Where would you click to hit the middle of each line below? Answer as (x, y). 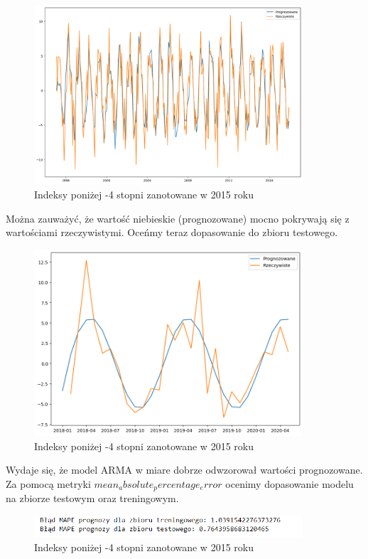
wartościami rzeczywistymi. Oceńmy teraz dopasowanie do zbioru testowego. (172, 232)
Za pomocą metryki (48, 483)
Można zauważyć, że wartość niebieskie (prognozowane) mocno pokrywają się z (178, 218)
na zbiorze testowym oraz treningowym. (92, 498)
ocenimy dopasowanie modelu (289, 483)
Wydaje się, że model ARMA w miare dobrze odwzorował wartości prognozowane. (184, 470)
